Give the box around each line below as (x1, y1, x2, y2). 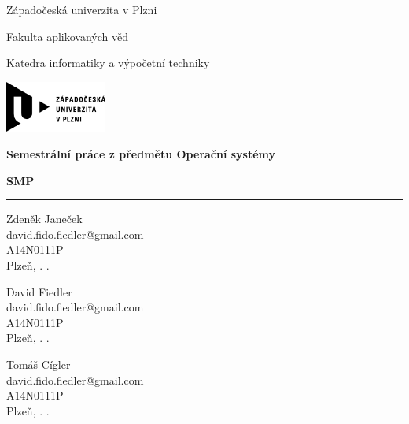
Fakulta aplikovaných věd (6, 28, 128, 44)
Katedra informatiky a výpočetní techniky (6, 54, 210, 71)
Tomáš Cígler (6, 355, 71, 372)
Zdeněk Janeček (6, 210, 83, 227)
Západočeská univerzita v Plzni (6, 2, 157, 17)
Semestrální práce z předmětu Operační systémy (6, 145, 276, 162)
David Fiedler (6, 283, 72, 299)
